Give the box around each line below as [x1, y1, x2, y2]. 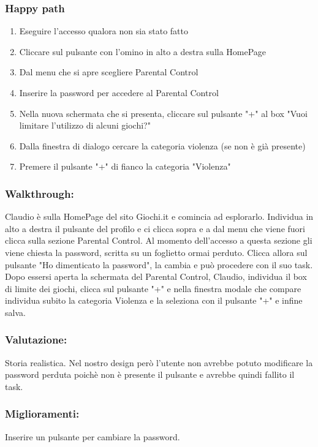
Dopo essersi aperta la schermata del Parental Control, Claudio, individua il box [5, 270, 307, 283]
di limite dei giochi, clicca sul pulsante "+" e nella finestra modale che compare [5, 282, 301, 295]
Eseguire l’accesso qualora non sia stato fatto [19, 24, 188, 37]
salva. [5, 306, 26, 318]
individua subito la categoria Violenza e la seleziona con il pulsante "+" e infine [5, 294, 303, 307]
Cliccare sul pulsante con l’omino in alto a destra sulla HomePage [19, 45, 267, 58]
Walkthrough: [5, 186, 74, 201]
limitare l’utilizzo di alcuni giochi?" [19, 119, 151, 132]
